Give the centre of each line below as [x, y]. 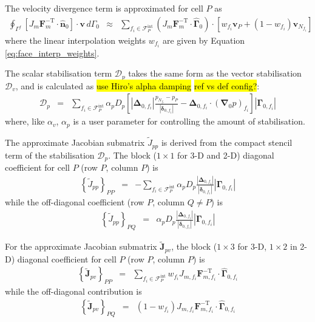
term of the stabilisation [50, 155]
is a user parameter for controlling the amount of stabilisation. [189, 121]
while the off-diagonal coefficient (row [75, 202]
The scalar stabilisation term [59, 73]
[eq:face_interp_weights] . [52, 53]
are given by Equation [204, 40]
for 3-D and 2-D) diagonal [226, 155]
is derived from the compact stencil [227, 142]
